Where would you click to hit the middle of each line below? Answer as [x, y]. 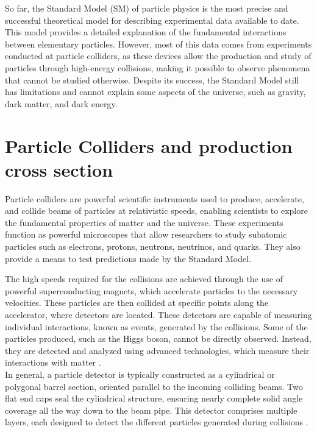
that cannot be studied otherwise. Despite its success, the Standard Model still [152, 80]
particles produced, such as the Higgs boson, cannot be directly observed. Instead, [158, 338]
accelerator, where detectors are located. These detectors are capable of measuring [158, 314]
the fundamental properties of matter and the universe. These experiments [144, 222]
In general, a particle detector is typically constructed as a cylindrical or [140, 374]
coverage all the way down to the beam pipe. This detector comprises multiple [151, 410]
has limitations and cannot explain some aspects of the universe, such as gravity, [155, 92]
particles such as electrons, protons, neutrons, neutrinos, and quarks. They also [153, 246]
